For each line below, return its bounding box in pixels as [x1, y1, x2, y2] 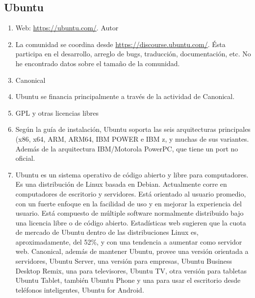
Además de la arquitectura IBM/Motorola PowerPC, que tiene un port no [15, 143, 238, 153]
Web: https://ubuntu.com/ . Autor [15, 23, 119, 33]
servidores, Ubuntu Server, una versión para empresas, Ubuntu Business [15, 256, 232, 266]
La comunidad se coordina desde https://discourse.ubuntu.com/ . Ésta [15, 39, 226, 49]
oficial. [15, 153, 35, 163]
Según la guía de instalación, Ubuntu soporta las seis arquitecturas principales [15, 124, 251, 134]
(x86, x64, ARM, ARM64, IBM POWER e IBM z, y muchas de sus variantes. [15, 133, 249, 144]
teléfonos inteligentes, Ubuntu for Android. [15, 284, 144, 295]
